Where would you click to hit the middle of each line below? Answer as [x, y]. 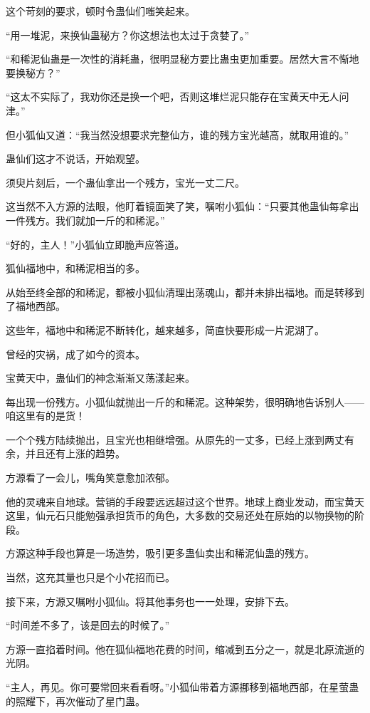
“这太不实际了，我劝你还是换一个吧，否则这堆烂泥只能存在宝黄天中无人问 [178, 97]
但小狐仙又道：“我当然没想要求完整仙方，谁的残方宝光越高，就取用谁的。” [178, 134]
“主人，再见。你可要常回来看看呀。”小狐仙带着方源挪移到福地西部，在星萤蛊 [183, 687]
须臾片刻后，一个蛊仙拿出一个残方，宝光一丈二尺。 [125, 182]
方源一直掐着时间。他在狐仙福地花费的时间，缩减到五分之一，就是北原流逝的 [185, 649]
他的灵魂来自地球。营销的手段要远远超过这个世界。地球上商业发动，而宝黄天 [185, 501]
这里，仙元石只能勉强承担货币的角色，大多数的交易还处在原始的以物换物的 [180, 515]
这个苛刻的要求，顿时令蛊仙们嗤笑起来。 [100, 11]
